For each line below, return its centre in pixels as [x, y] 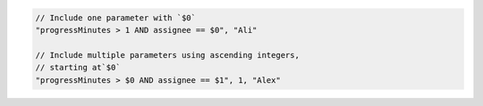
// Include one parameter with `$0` [116, 17]
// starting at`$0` [78, 68]
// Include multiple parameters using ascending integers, [167, 55]
